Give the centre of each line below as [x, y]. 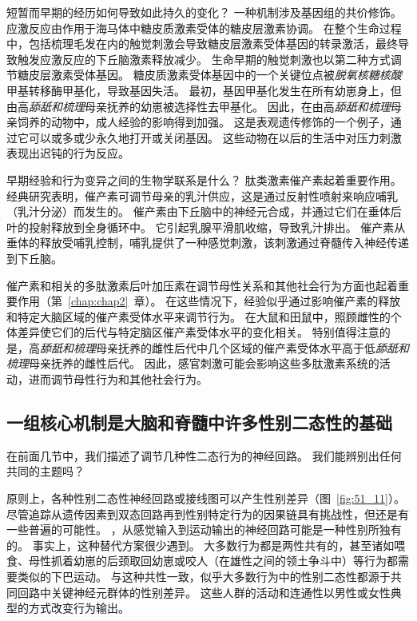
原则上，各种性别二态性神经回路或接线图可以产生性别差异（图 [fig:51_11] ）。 [206, 498]
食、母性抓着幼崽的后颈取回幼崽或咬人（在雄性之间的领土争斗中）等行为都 [202, 561]
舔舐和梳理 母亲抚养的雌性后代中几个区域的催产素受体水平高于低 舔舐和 [224, 347]
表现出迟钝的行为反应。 [68, 153]
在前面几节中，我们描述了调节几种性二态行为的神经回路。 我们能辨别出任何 [204, 455]
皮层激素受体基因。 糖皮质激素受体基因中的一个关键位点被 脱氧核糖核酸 [215, 75]
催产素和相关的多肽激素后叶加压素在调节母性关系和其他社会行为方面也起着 [202, 285]
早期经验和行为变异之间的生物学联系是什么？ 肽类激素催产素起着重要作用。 [204, 179]
